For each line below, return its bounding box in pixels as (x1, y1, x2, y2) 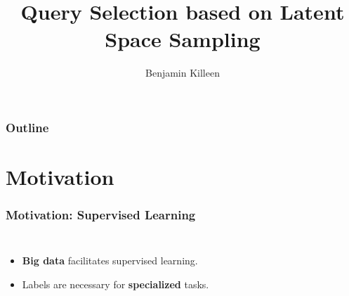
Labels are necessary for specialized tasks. (22, 277, 209, 292)
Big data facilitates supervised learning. (22, 253, 198, 268)
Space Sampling (105, 25, 261, 53)
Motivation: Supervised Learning (6, 206, 196, 224)
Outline (6, 118, 49, 136)
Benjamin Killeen (145, 65, 220, 80)
